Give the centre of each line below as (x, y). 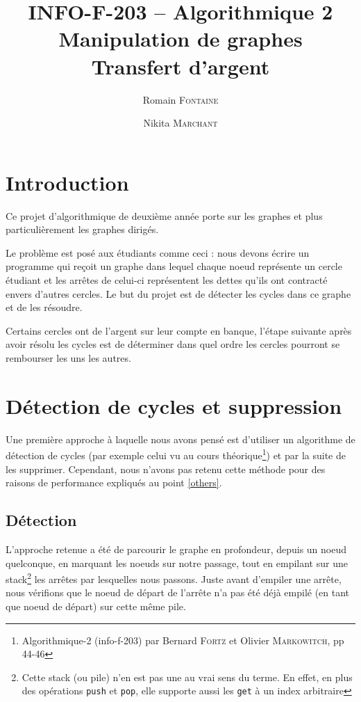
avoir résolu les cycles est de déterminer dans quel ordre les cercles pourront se (173, 344)
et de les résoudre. (44, 307)
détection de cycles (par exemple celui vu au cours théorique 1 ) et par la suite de (176, 454)
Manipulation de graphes (180, 39)
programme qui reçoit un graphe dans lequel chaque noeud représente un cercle (174, 266)
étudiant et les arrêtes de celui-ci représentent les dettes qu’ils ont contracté (167, 280)
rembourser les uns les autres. (68, 357)
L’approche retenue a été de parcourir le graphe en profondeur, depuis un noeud (176, 549)
